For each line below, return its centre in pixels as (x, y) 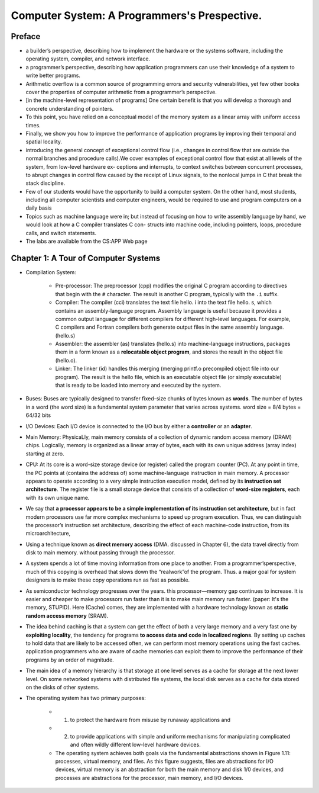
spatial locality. (44, 142)
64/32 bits (38, 415)
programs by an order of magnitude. (70, 660)
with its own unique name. (58, 497)
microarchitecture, (48, 534)
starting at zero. (45, 454)
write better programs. (53, 76)
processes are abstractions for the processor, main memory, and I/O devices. (149, 778)
